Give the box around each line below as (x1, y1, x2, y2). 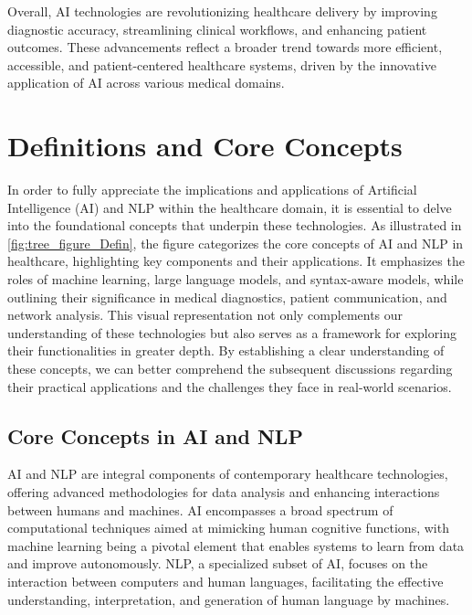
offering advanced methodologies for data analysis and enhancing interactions (7, 482, 440, 502)
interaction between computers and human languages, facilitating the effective (7, 571, 444, 590)
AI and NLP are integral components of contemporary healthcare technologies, (7, 464, 448, 483)
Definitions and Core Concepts (7, 127, 403, 164)
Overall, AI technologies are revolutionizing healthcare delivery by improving (7, 2, 437, 20)
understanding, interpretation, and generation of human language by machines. (7, 589, 450, 609)
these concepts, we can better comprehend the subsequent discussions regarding (7, 359, 453, 378)
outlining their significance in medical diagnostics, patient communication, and (7, 287, 447, 306)
